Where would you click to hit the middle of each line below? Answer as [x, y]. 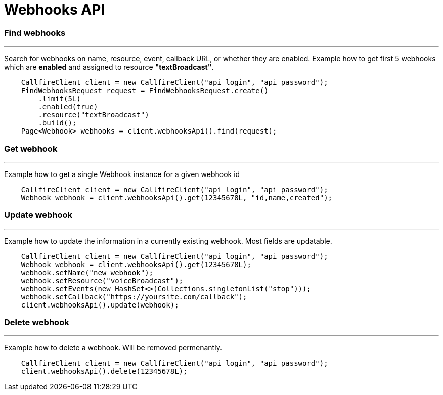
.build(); [57, 123]
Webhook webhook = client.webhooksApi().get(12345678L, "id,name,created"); [177, 197]
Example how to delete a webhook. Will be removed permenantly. [113, 348]
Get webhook [31, 148]
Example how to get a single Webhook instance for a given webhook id [122, 174]
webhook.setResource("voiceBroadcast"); [102, 280]
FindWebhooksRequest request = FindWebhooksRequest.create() [145, 91]
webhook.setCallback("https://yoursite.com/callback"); [134, 297]
